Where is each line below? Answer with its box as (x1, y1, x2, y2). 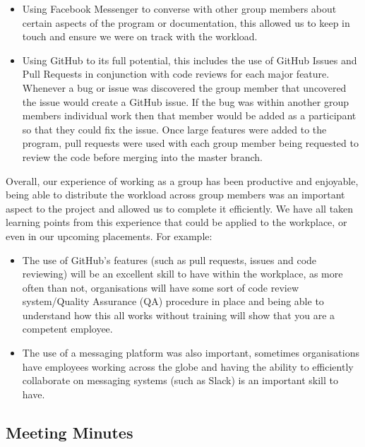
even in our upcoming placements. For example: (6, 228, 213, 243)
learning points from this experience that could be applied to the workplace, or (6, 215, 347, 230)
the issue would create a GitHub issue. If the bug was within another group (22, 94, 349, 109)
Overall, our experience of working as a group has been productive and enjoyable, (6, 173, 359, 188)
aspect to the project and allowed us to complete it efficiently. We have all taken (6, 201, 354, 215)
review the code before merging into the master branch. (22, 149, 263, 164)
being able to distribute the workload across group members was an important (6, 187, 345, 202)
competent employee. (22, 321, 113, 336)
